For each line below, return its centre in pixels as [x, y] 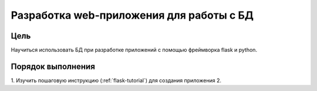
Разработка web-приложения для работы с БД [132, 15]
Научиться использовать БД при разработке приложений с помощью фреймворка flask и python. [134, 50]
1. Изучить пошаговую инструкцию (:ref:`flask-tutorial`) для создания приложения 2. [116, 80]
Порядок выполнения [53, 66]
